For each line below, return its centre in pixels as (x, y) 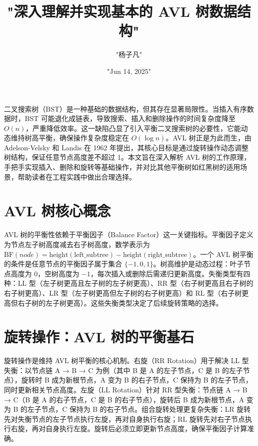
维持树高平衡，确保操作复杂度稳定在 (70, 138)
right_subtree (167, 255)
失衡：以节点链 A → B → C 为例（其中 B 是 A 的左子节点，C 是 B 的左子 (124, 370)
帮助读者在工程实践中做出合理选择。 (77, 176)
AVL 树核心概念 (58, 211)
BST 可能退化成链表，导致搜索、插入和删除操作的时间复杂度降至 (130, 118)
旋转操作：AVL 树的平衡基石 (99, 337)
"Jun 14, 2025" (129, 71)
